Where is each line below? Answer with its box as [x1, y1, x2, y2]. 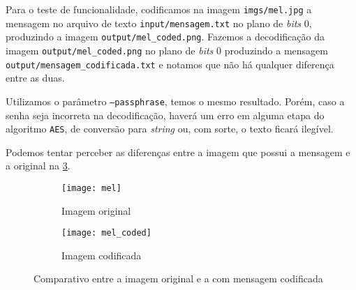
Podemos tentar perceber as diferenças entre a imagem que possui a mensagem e [6, 144, 350, 159]
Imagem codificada [61, 247, 142, 262]
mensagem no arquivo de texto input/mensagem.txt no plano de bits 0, [6, 15, 312, 30]
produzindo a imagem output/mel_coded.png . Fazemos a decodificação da [6, 29, 325, 44]
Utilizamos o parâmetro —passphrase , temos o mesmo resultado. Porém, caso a [6, 93, 345, 108]
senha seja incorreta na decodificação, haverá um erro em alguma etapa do [6, 107, 325, 122]
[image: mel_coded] [61, 228, 151, 238]
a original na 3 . [6, 158, 71, 173]
